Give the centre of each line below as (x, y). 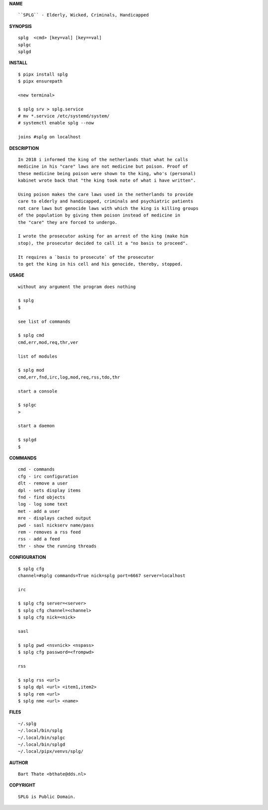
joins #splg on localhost (50, 137)
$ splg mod (31, 370)
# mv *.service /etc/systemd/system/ (64, 116)
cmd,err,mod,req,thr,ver (48, 342)
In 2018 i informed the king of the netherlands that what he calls (103, 160)
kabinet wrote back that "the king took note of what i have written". (107, 181)
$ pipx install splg (43, 74)
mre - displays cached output (55, 518)
